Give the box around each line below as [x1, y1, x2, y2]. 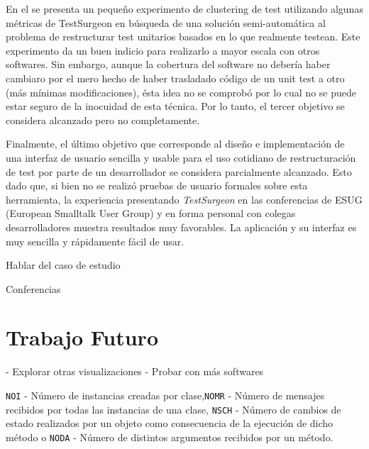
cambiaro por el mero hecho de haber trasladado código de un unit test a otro [6, 70, 345, 85]
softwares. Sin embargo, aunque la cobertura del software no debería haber [6, 57, 331, 72]
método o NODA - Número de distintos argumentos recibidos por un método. [6, 429, 334, 444]
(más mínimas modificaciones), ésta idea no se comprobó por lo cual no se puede [6, 84, 356, 99]
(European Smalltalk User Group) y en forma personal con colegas [6, 206, 296, 221]
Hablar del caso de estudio [6, 257, 121, 272]
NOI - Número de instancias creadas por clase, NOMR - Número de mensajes [6, 388, 325, 402]
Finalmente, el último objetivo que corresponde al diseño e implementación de [6, 136, 345, 151]
